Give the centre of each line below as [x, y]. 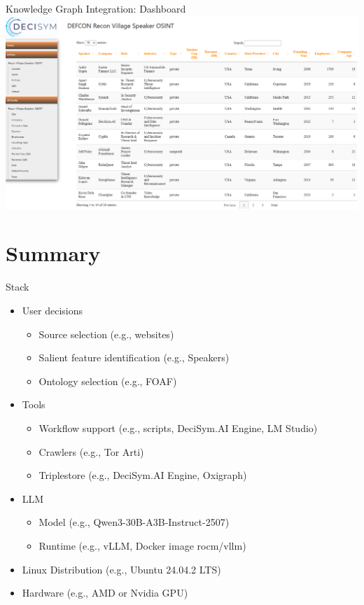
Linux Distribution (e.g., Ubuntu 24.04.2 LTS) [121, 569]
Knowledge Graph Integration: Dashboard [96, 8]
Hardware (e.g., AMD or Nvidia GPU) [105, 593]
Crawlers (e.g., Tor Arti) [91, 451]
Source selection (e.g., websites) [106, 334]
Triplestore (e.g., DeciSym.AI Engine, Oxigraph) [143, 475]
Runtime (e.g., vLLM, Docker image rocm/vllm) [142, 545]
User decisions [52, 311]
